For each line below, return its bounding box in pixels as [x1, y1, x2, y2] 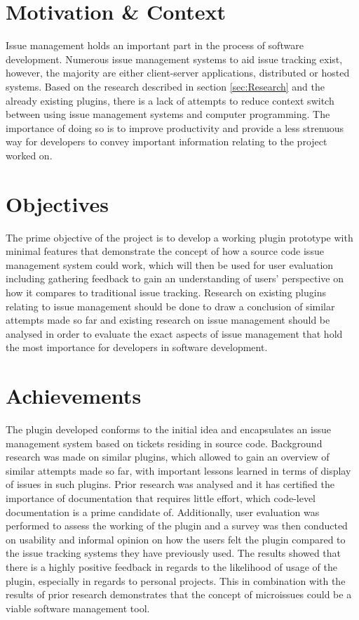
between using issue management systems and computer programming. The [6, 107, 330, 121]
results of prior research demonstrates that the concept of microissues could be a [6, 587, 352, 602]
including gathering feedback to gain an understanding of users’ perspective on [6, 271, 344, 286]
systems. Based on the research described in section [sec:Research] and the [6, 79, 325, 93]
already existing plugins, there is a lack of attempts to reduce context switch [6, 93, 334, 107]
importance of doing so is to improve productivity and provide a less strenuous [6, 120, 344, 135]
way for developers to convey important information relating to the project [6, 134, 327, 149]
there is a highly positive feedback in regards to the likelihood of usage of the [6, 560, 337, 574]
